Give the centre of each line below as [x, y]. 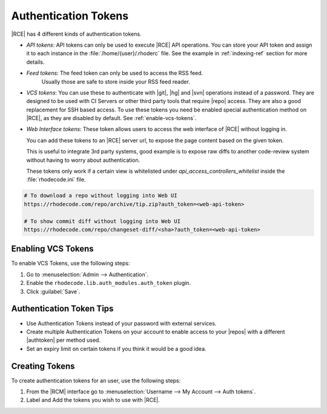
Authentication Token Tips [62, 309]
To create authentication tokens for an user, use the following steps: [96, 380]
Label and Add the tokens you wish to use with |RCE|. [93, 400]
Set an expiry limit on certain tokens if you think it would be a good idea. [116, 349]
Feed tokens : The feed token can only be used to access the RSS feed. [115, 73]
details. [35, 62]
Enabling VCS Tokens [52, 249]
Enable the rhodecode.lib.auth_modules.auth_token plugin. [108, 283]
